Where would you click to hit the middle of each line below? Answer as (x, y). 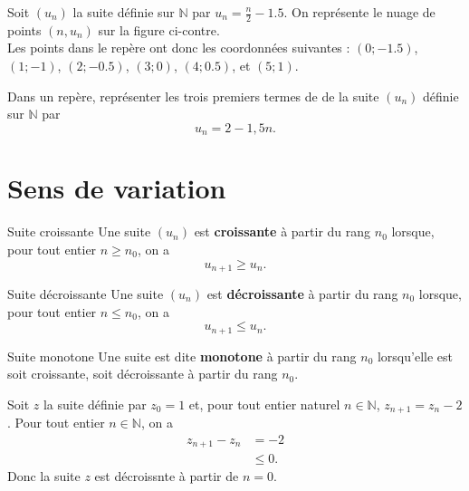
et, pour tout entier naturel (264, 404)
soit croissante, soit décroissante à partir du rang (143, 374)
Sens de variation (117, 188)
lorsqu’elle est (415, 356)
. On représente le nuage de (359, 12)
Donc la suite (44, 476)
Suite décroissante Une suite (86, 294)
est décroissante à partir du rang (302, 294)
